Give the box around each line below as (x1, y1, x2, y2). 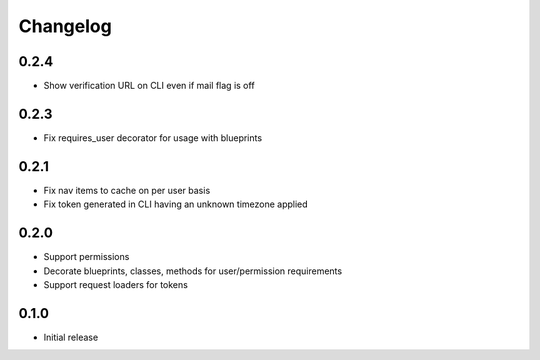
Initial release (43, 331, 99, 343)
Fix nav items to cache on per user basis (43, 184, 211, 196)
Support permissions (43, 251, 130, 263)
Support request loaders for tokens (43, 278, 189, 290)
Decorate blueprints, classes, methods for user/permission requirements (43, 265, 343, 277)
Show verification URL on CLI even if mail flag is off (43, 80, 255, 92)
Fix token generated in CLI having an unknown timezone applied (43, 198, 309, 210)
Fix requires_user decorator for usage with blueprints (43, 131, 263, 144)
